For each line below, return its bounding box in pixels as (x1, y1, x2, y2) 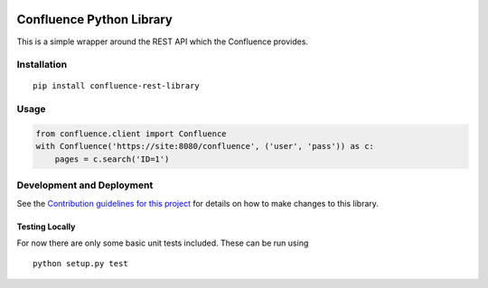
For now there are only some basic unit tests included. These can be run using (16, 237, 309, 248)
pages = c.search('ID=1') (54, 153, 170, 164)
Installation (16, 59, 68, 71)
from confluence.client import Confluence (35, 129, 227, 139)
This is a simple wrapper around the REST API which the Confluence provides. (16, 36, 309, 47)
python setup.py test (33, 258, 128, 269)
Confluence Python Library (16, 12, 174, 27)
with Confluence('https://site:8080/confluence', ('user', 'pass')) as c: (35, 141, 375, 152)
